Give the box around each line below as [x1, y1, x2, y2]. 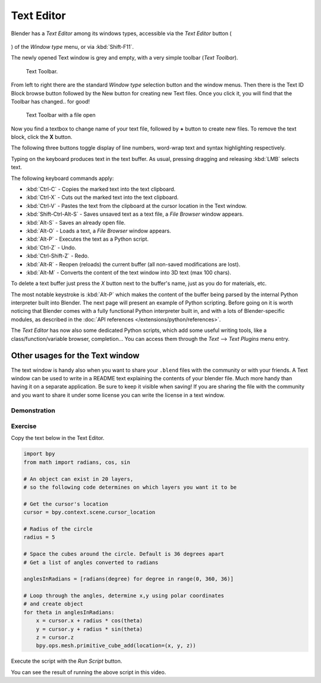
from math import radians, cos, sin [23, 459, 131, 465]
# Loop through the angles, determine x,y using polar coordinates [23, 592, 225, 599]
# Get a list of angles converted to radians [23, 559, 159, 566]
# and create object [23, 601, 83, 607]
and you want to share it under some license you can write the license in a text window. [11, 391, 225, 399]
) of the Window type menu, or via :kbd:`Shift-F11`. [11, 43, 134, 50]
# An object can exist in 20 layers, [23, 476, 134, 482]
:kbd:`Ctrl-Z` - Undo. [26, 244, 77, 251]
